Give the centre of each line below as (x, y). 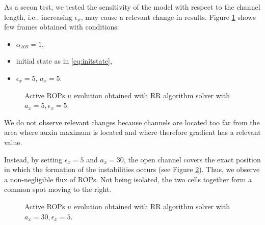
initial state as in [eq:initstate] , (64, 61)
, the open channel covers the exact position (192, 159)
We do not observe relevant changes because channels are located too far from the (132, 122)
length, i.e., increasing (38, 17)
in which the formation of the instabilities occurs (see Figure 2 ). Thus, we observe (132, 169)
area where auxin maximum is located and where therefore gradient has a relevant (132, 132)
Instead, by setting (33, 159)
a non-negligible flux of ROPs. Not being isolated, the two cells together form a (128, 179)
